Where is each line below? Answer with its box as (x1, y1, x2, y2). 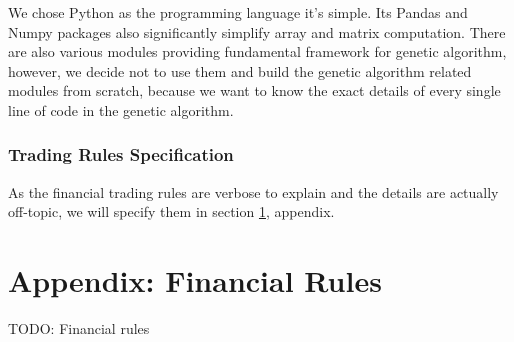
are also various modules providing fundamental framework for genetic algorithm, (8, 41, 507, 62)
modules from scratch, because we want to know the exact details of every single (8, 80, 501, 101)
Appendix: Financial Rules (8, 260, 382, 301)
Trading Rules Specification (8, 142, 234, 167)
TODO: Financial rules (8, 318, 150, 339)
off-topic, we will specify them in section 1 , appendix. (8, 201, 335, 222)
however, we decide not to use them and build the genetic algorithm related (8, 60, 472, 81)
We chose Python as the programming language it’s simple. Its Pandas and (8, 2, 468, 22)
